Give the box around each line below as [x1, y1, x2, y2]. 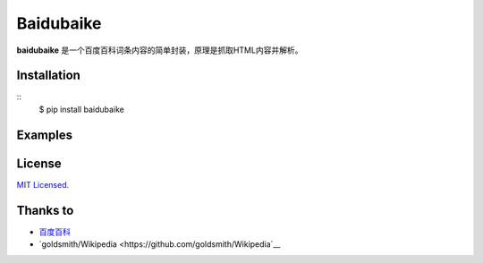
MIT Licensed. [16, 179, 70, 190]
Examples [16, 127, 73, 142]
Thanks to [16, 202, 74, 218]
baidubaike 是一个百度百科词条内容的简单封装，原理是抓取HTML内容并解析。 [16, 45, 303, 55]
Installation [16, 68, 80, 83]
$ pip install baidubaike [38, 104, 124, 115]
